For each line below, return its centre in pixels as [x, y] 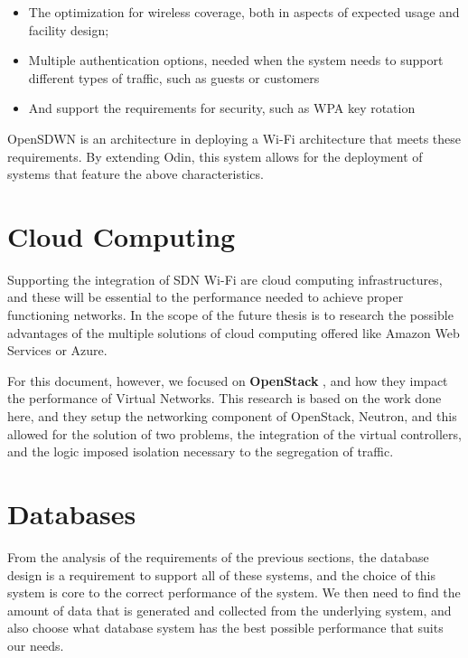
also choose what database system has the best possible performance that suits [225, 628]
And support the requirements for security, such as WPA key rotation [222, 108]
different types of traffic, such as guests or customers [174, 77]
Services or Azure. [57, 350]
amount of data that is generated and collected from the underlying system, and [229, 610]
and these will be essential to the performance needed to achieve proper [206, 297]
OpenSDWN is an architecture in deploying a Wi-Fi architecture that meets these [234, 138]
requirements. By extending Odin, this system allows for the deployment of [215, 156]
